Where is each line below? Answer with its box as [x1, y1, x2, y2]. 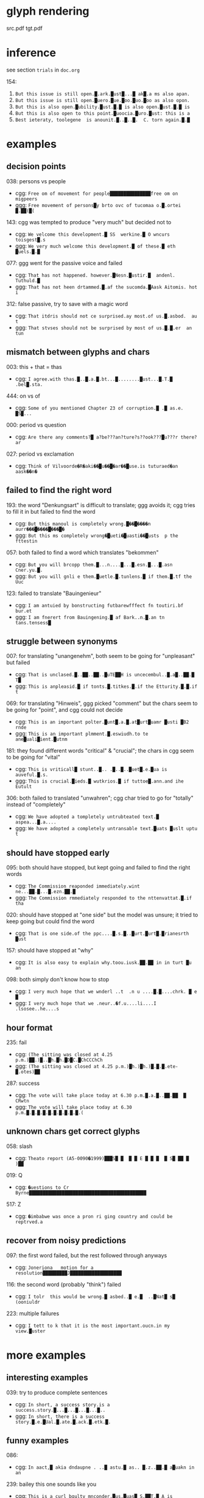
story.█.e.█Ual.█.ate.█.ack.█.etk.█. [15, 1419, 111, 1425]
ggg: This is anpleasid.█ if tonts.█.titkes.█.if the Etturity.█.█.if [15, 682, 198, 690]
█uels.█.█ [15, 249, 41, 255]
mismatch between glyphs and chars [6, 347, 150, 357]
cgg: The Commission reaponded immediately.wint [15, 882, 140, 890]
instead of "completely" [6, 801, 66, 808]
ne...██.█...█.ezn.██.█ [15, 889, 76, 895]
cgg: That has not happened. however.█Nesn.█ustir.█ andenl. [15, 271, 175, 279]
